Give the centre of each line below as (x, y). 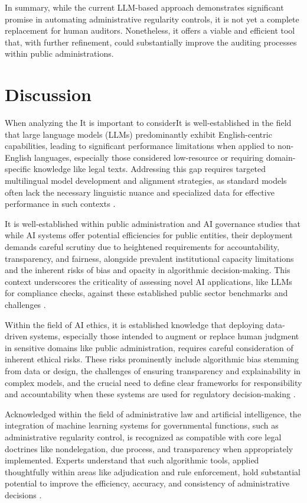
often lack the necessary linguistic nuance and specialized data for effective (140, 192)
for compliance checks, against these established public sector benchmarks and (146, 293)
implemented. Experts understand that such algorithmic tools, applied (132, 460)
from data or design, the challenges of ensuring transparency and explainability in (153, 370)
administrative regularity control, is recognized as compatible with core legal (143, 437)
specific (18, 169)
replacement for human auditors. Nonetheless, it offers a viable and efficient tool (150, 30)
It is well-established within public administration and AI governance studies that (153, 223)
